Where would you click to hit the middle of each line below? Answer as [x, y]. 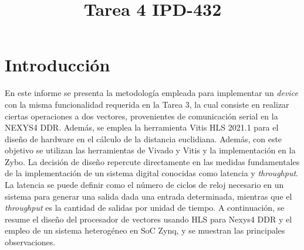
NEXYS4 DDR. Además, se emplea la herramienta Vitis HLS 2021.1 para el [142, 127]
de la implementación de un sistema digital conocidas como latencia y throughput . [151, 173]
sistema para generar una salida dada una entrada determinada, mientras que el [148, 196]
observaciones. [30, 242]
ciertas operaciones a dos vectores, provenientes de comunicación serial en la [141, 116]
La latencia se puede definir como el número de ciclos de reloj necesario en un [144, 185]
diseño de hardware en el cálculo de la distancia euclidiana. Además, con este [143, 138]
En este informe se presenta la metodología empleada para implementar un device [151, 93]
